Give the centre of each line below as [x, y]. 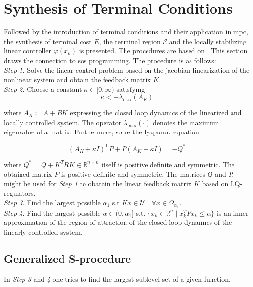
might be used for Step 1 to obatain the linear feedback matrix [98, 183]
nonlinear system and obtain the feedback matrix [77, 79]
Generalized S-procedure [68, 258]
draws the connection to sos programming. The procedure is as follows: [110, 60]
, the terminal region [130, 41]
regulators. [20, 193]
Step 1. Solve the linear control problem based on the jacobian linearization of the [127, 70]
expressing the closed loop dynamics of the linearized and [156, 113]
